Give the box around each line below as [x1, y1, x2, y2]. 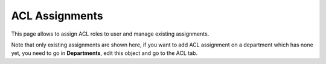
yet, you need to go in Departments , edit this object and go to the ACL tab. [11, 50, 198, 57]
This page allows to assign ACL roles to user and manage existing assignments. [11, 30, 209, 37]
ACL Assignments [11, 9, 103, 22]
